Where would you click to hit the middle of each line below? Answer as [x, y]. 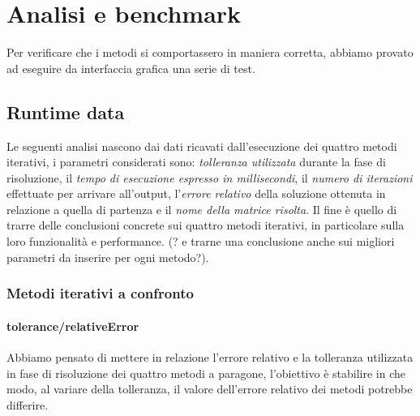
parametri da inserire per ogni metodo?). [108, 257]
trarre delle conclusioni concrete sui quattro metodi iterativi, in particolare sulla [206, 225]
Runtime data [66, 112]
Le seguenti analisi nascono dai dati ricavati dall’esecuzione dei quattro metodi [202, 146]
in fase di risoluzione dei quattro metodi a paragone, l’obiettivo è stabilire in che [206, 373]
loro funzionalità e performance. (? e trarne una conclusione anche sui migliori [201, 241]
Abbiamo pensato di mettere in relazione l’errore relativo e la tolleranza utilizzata [210, 356]
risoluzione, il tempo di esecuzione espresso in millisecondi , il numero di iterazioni [210, 177]
